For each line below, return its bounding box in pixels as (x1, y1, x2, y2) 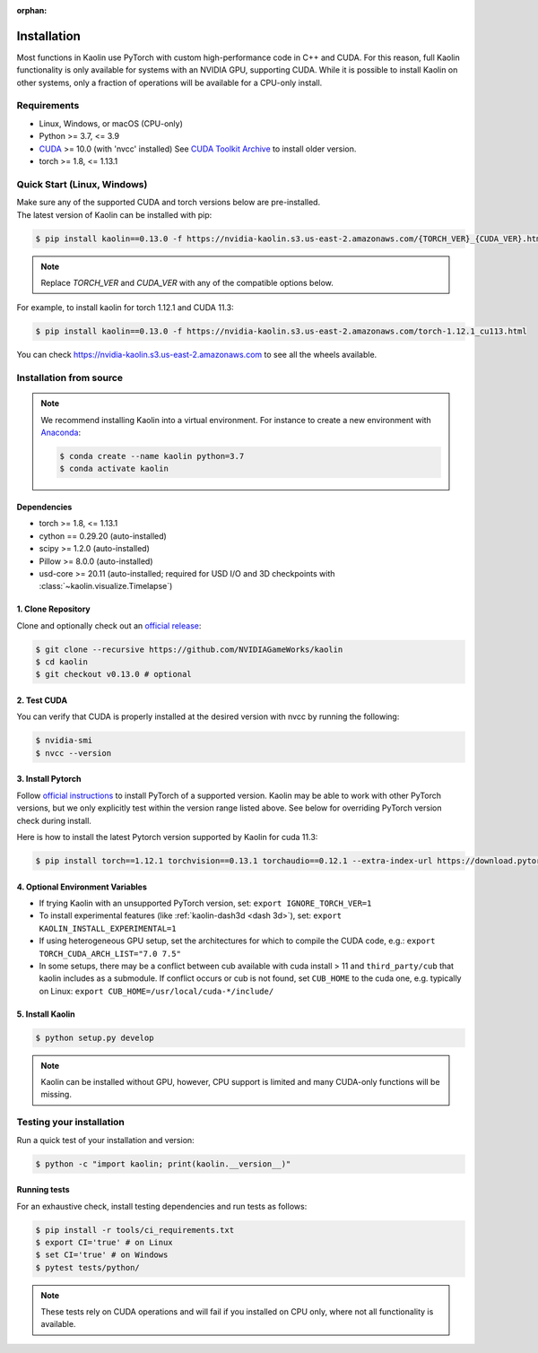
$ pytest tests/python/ (35, 1262, 141, 1272)
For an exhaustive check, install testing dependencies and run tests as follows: (16, 1201, 308, 1211)
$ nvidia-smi (35, 735, 93, 746)
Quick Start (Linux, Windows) (16, 178, 148, 190)
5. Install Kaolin (16, 1009, 75, 1019)
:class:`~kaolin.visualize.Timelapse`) (39, 581, 173, 592)
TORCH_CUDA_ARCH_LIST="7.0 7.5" (39, 949, 181, 958)
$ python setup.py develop (35, 1032, 154, 1043)
